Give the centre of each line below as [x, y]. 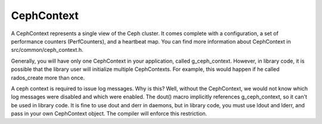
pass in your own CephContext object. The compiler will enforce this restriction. [109, 114]
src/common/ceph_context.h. [47, 50]
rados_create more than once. [48, 77]
